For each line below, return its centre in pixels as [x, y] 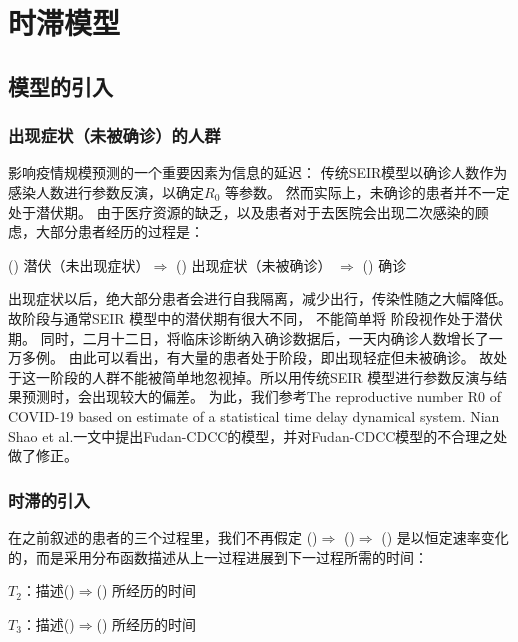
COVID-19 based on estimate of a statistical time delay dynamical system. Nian [254, 415]
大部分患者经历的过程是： [119, 231]
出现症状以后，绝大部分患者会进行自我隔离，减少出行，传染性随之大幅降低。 [260, 298]
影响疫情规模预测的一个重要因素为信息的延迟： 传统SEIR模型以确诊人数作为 [258, 172]
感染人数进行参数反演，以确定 [106, 191]
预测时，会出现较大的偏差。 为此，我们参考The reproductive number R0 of [261, 396]
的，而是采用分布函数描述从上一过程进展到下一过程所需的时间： [218, 556]
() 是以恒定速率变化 [445, 536]
